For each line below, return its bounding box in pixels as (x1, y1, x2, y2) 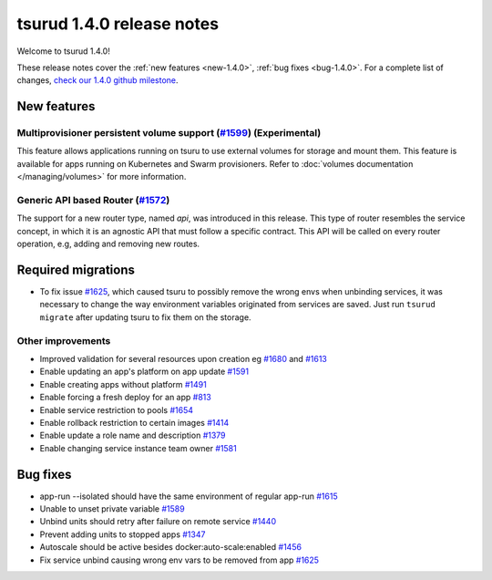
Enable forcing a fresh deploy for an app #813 (39, 392, 211, 403)
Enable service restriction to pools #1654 (39, 404, 193, 415)
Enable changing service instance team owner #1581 (39, 442, 237, 453)
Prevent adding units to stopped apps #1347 (39, 529, 206, 540)
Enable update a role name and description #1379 (39, 430, 227, 441)
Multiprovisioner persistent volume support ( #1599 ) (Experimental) (16, 127, 322, 140)
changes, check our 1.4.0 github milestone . (16, 75, 179, 86)
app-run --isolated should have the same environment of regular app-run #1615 (39, 491, 338, 502)
